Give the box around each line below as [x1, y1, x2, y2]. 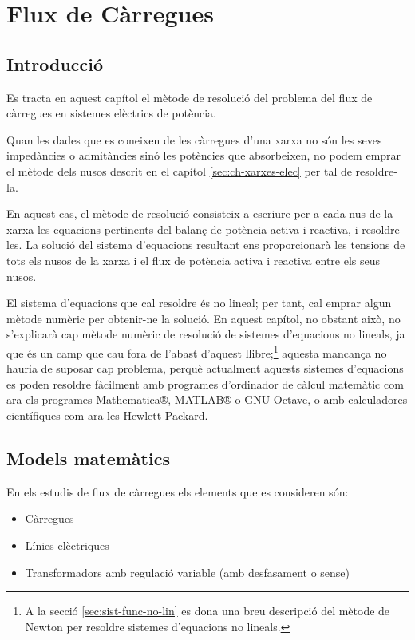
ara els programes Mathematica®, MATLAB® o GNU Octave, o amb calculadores [6, 391, 408, 408]
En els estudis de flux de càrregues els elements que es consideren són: [6, 483, 349, 500]
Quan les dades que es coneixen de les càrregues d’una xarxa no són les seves [6, 131, 382, 148]
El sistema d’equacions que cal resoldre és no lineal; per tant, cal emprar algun [6, 294, 392, 311]
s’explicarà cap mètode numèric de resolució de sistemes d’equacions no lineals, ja [6, 326, 405, 342]
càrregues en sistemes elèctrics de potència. [6, 105, 216, 121]
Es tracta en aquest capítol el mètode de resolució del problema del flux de [6, 89, 373, 105]
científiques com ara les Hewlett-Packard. [6, 406, 208, 423]
